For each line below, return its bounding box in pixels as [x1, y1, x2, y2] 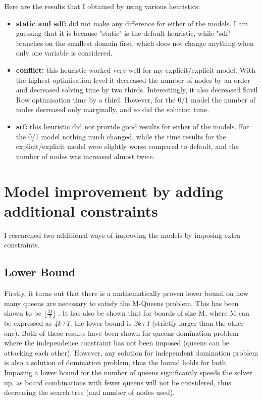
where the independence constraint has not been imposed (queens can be [4, 337, 230, 348]
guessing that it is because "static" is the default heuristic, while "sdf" [16, 28, 231, 38]
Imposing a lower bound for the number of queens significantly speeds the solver [4, 367, 252, 377]
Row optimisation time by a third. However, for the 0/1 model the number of [16, 94, 255, 105]
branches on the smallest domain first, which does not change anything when [16, 37, 254, 48]
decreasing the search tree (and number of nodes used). [4, 387, 175, 397]
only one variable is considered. [16, 47, 113, 58]
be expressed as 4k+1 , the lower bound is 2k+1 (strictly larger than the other [4, 318, 244, 328]
